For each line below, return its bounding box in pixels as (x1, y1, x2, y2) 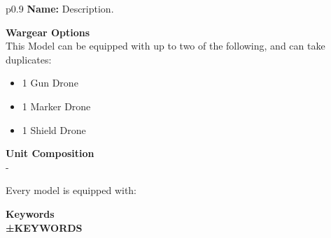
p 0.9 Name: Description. (6, 1, 114, 15)
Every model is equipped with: (6, 183, 136, 198)
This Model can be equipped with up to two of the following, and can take (6, 38, 325, 53)
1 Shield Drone (22, 122, 86, 137)
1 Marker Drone (22, 98, 91, 113)
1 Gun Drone (22, 75, 78, 90)
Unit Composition (6, 146, 94, 161)
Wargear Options (6, 24, 90, 39)
